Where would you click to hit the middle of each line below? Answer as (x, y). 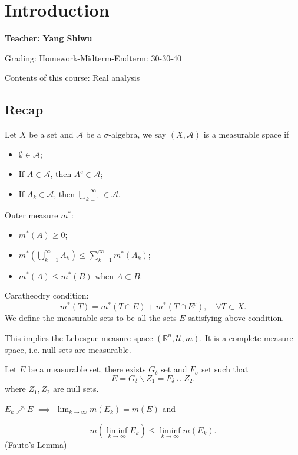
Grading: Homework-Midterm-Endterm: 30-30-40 (93, 58)
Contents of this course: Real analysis (72, 78)
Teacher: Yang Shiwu (49, 38)
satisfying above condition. (236, 318)
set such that (225, 369)
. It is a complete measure (246, 337)
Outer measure (32, 215)
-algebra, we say (138, 134)
